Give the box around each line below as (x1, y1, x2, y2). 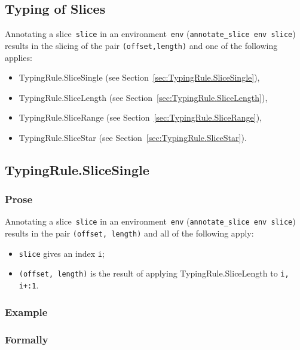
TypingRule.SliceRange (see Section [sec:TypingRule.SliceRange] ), (19, 111, 262, 124)
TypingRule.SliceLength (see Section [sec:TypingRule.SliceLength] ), (19, 91, 268, 103)
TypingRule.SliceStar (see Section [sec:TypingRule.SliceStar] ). (19, 131, 247, 143)
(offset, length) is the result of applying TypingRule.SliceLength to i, (19, 267, 289, 280)
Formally (5, 331, 48, 346)
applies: (5, 51, 32, 63)
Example (5, 304, 48, 319)
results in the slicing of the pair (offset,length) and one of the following (5, 39, 278, 51)
